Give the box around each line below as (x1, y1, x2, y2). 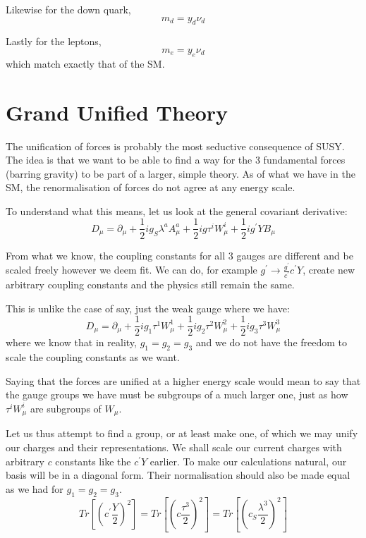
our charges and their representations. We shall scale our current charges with (6, 440, 342, 455)
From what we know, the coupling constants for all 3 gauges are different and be (6, 247, 353, 262)
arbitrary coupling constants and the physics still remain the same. (6, 277, 295, 292)
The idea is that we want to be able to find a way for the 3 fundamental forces (6, 152, 346, 167)
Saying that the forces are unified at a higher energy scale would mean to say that (6, 373, 361, 388)
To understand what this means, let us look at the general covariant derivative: (6, 203, 348, 218)
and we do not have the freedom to (195, 335, 348, 350)
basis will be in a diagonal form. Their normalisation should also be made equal (6, 467, 350, 482)
